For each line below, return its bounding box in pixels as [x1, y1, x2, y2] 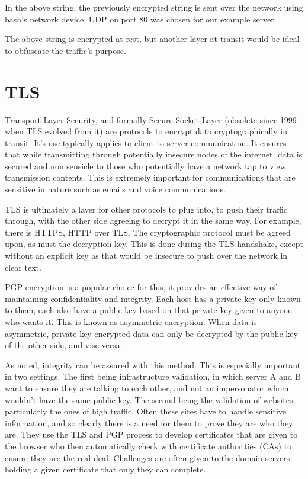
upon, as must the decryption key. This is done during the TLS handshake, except [5, 237, 303, 250]
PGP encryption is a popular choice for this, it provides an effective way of [5, 281, 277, 293]
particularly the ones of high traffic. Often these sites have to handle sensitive [5, 405, 287, 417]
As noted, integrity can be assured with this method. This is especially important [5, 358, 301, 371]
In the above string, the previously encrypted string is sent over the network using [5, 1, 303, 13]
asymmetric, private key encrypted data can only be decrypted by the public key [5, 327, 298, 339]
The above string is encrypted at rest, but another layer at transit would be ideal [5, 33, 300, 45]
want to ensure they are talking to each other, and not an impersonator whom [5, 381, 289, 394]
